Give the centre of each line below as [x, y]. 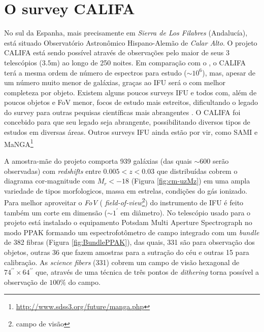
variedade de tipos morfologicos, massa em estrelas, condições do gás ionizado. [126, 190]
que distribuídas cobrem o [197, 171]
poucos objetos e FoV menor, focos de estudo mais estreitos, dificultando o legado [131, 102]
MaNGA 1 [19, 143]
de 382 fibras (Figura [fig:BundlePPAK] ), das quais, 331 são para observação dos [129, 242]
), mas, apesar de [229, 72]
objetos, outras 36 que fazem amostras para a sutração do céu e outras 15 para [127, 252]
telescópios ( [23, 62]
